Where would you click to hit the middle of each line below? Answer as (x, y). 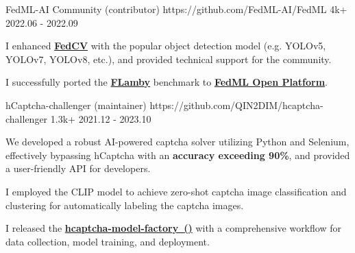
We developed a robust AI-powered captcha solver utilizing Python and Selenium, (177, 142)
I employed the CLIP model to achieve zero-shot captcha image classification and (176, 191)
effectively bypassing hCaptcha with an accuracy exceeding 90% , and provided (178, 155)
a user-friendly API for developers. (78, 168)
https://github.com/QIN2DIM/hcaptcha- (236, 105)
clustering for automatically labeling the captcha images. (125, 205)
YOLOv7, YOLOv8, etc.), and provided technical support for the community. (169, 59)
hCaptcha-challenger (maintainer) (76, 105)
